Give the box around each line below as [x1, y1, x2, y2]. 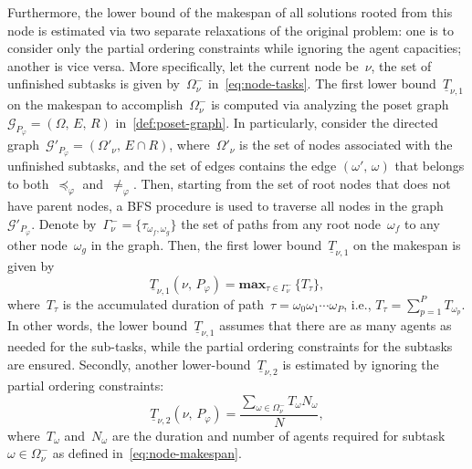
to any [404, 214, 440, 234]
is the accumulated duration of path [62, 294, 264, 313]
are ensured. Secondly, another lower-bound [7, 354, 251, 373]
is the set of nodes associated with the [239, 135, 453, 154]
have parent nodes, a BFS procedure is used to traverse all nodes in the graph [7, 196, 444, 215]
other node [7, 234, 68, 254]
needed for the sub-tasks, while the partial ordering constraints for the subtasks [7, 337, 453, 356]
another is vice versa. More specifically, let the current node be [7, 56, 359, 75]
